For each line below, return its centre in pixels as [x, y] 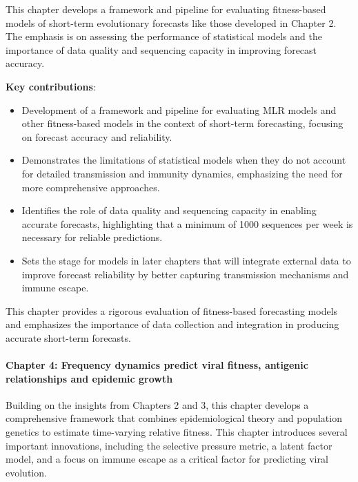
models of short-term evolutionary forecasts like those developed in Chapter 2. [171, 22]
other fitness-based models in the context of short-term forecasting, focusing [182, 123]
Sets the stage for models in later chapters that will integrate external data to [186, 260]
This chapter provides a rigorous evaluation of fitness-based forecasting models [172, 310]
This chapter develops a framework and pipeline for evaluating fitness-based [166, 9]
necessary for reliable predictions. [92, 237]
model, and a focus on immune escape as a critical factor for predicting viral [167, 459]
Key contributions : [51, 86]
